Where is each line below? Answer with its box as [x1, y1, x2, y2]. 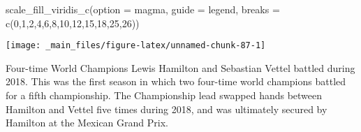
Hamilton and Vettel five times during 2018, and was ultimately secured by [6, 101, 327, 116]
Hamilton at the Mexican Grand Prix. [6, 115, 168, 130]
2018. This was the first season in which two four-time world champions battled [6, 74, 346, 89]
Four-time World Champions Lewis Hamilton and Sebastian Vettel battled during [6, 60, 355, 75]
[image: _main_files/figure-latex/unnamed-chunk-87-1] [6, 41, 266, 51]
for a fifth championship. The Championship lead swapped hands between [6, 88, 323, 103]
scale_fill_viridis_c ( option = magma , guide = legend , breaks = [6, 2, 280, 16]
